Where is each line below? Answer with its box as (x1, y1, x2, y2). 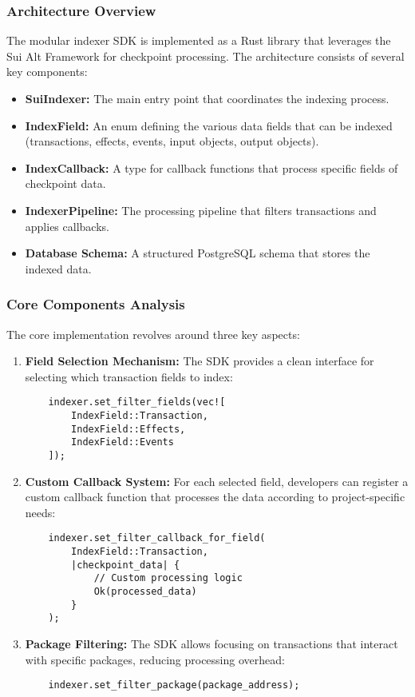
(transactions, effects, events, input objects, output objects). (25, 133, 319, 149)
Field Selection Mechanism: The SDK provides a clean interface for (25, 352, 374, 369)
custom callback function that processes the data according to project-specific (25, 488, 405, 505)
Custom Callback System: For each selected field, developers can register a (25, 472, 409, 489)
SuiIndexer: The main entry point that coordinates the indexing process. (25, 90, 389, 106)
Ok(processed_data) (93, 586, 197, 598)
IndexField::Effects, (71, 423, 186, 435)
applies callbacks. (25, 217, 109, 234)
